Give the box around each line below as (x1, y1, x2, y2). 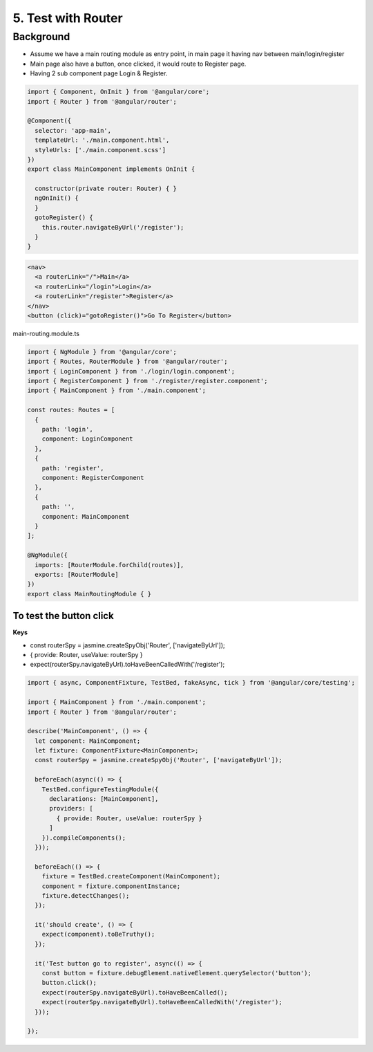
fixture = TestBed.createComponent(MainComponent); (41, 872, 221, 880)
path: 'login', (41, 425, 93, 434)
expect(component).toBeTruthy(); (41, 930, 155, 939)
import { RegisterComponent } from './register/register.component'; (27, 377, 268, 385)
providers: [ (49, 804, 93, 813)
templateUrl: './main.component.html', (35, 136, 170, 145)
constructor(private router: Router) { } (35, 185, 178, 193)
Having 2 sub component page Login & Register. (30, 69, 168, 77)
